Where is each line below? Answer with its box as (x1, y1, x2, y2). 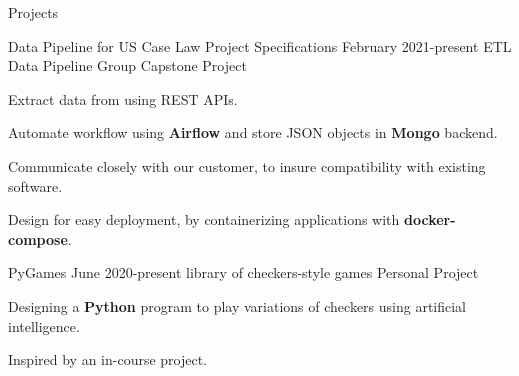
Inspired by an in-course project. (8, 349, 208, 370)
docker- (404, 209, 456, 230)
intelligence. (8, 315, 80, 336)
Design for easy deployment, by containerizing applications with (8, 209, 400, 230)
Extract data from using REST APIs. (8, 88, 238, 109)
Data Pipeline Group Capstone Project (8, 55, 247, 76)
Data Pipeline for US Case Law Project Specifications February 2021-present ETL (8, 35, 512, 56)
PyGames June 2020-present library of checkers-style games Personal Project (8, 262, 479, 283)
